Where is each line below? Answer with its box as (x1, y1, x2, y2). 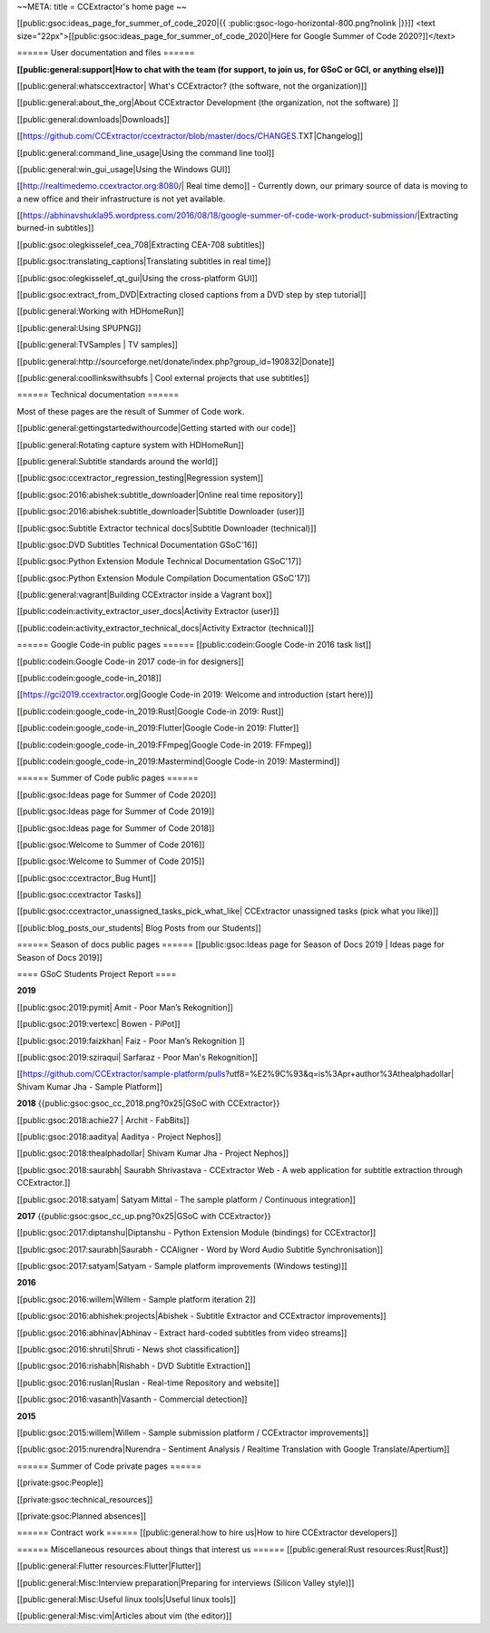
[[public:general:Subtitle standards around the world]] (16, 455, 219, 466)
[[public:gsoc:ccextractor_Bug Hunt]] (16, 872, 156, 884)
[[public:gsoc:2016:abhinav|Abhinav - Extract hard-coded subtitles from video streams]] (16, 1327, 348, 1338)
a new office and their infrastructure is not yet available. (16, 193, 226, 204)
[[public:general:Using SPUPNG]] (16, 322, 142, 333)
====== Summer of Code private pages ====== (16, 1461, 202, 1472)
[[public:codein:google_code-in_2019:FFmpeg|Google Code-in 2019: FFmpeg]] (16, 739, 312, 750)
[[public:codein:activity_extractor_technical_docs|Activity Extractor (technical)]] (16, 622, 315, 633)
